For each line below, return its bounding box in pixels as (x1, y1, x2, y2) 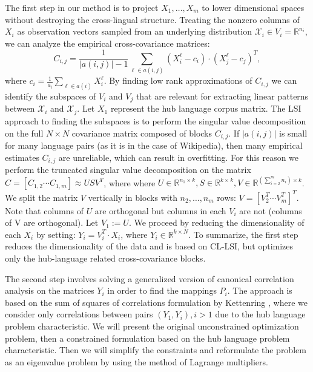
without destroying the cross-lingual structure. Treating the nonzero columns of (5, 13, 300, 25)
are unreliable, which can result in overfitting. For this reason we (58, 150, 299, 163)
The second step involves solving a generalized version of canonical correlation (5, 272, 294, 285)
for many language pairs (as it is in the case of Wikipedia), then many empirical (5, 138, 303, 151)
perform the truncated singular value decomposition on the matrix (5, 163, 251, 176)
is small (279, 126, 308, 139)
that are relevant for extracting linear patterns (136, 90, 309, 103)
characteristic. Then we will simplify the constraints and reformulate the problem (5, 343, 306, 356)
